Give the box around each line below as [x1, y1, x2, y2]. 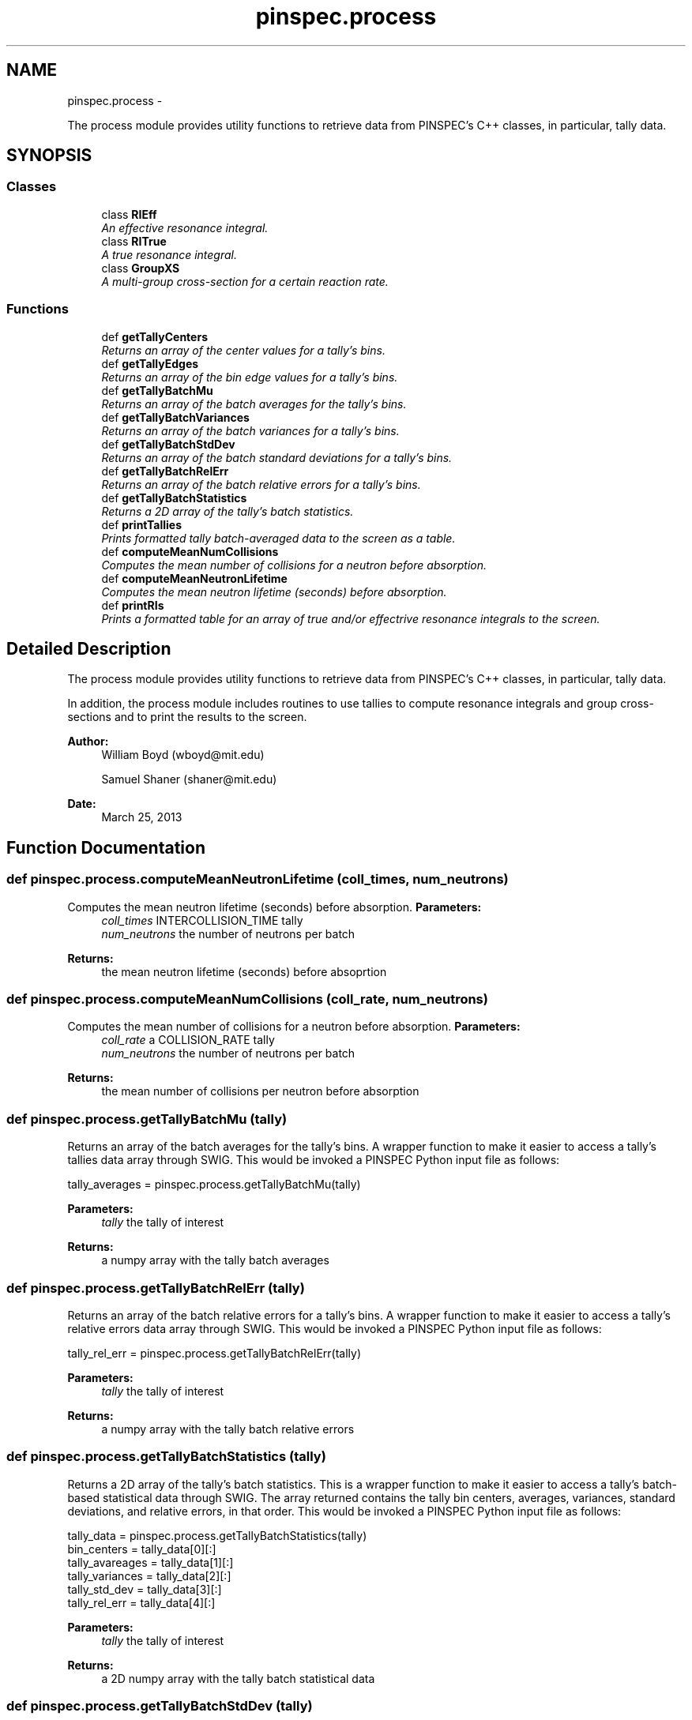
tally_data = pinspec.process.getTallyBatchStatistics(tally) [67, 1528, 367, 1542]
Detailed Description [6, 638, 171, 659]
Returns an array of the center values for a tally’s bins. [101, 343, 385, 357]
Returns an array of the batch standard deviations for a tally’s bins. [101, 450, 453, 464]
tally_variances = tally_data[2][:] [67, 1568, 231, 1583]
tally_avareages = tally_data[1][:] [67, 1555, 234, 1569]
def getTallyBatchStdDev [101, 437, 235, 451]
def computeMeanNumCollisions [101, 544, 279, 558]
